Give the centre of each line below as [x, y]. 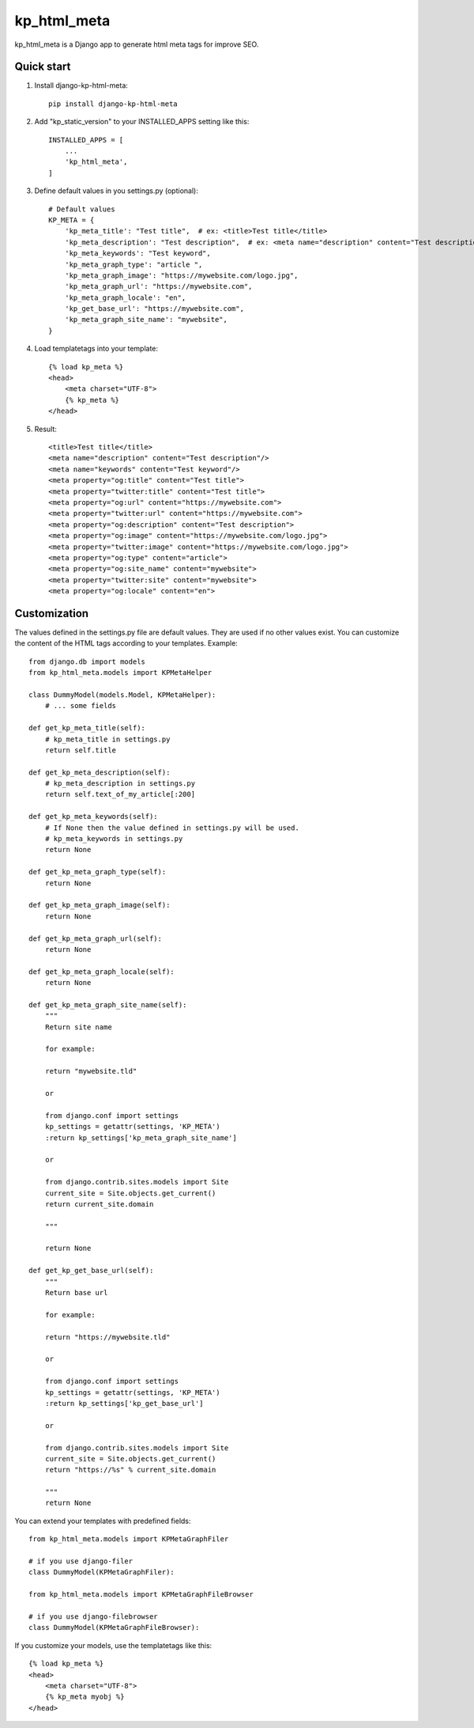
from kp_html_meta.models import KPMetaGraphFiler [129, 1539]
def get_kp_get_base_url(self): [91, 1271]
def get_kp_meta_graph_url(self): [95, 938]
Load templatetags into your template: [96, 349]
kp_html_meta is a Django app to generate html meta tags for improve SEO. [137, 44]
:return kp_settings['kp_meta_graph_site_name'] [141, 1138]
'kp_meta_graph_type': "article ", [134, 264]
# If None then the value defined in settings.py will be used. [172, 828]
